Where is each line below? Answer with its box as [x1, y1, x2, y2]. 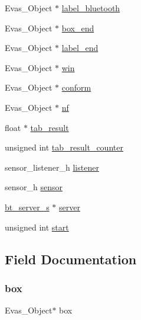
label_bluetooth [61, 2, 120, 14]
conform [61, 81, 91, 94]
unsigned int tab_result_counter [5, 141, 123, 153]
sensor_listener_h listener [5, 161, 99, 173]
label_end [61, 41, 99, 54]
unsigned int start [5, 220, 69, 233]
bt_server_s [5, 200, 50, 213]
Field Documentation [5, 249, 137, 268]
